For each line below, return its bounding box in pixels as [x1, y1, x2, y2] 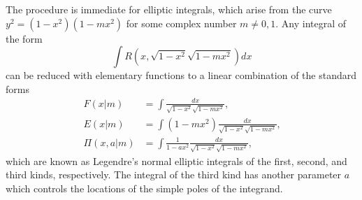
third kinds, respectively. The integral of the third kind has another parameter [6, 167, 342, 182]
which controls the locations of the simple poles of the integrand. [6, 180, 283, 195]
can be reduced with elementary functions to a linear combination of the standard [6, 68, 356, 83]
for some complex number [126, 15, 237, 30]
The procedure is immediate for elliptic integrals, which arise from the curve [6, 2, 332, 16]
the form [6, 31, 43, 45]
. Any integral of [275, 15, 347, 30]
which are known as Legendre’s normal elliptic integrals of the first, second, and [6, 153, 347, 168]
